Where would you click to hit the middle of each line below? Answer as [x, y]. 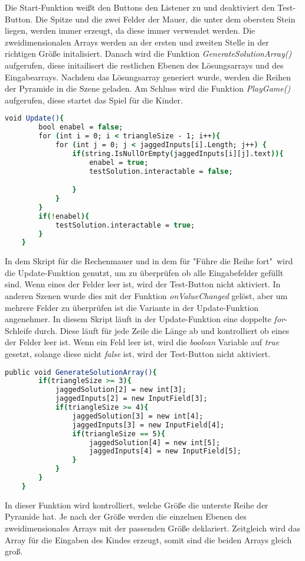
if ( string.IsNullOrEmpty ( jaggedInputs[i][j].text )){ [178, 153]
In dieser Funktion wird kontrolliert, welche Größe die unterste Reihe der [137, 505]
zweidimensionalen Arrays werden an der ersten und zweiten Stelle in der [137, 42]
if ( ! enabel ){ [64, 216]
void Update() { [35, 119]
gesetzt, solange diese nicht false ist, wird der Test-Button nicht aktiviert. [138, 354]
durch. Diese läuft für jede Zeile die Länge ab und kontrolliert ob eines [162, 330]
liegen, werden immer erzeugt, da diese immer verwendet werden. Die [130, 30]
